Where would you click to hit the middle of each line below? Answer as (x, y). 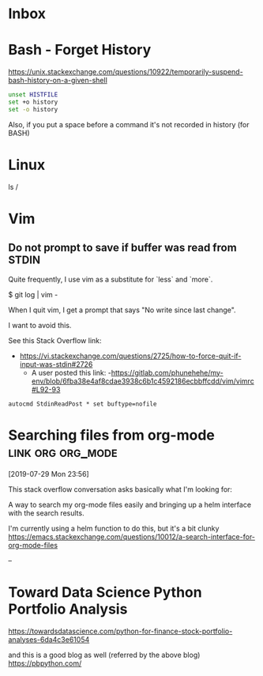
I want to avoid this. (40, 325)
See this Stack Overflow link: (55, 340)
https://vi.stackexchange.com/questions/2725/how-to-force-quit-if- (130, 356)
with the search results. (46, 513)
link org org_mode (63, 452)
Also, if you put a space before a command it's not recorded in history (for (129, 124)
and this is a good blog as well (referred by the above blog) (104, 655)
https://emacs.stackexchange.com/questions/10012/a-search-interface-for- (131, 536)
